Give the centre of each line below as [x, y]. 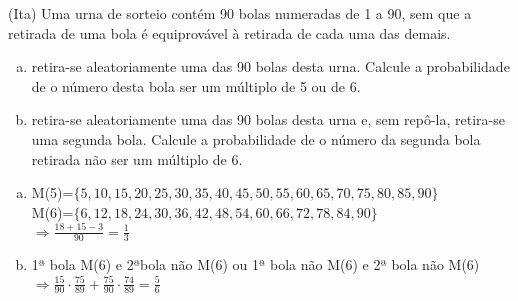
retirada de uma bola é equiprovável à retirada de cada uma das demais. [229, 32]
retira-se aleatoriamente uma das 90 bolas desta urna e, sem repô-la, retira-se [268, 119]
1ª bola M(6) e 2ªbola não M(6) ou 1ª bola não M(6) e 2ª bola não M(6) [255, 264]
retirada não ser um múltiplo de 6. [137, 158]
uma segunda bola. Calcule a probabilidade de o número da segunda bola [256, 138]
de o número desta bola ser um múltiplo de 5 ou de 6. [196, 85]
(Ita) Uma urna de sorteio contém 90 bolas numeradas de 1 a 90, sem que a [240, 13]
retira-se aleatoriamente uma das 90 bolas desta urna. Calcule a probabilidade [270, 66]
